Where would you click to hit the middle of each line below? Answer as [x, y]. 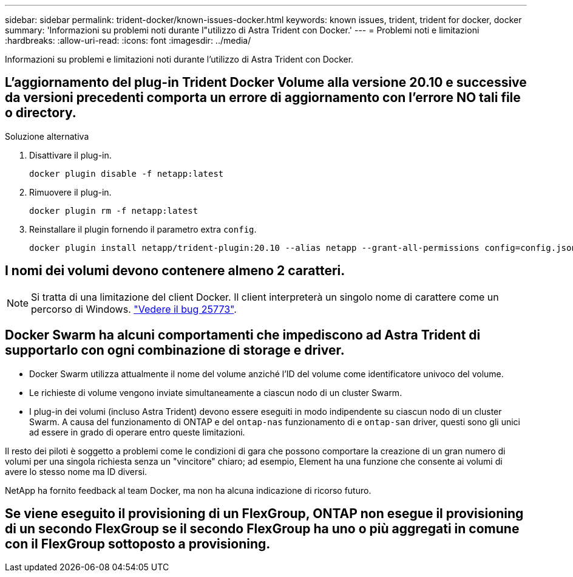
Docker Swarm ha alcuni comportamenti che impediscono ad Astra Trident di [243, 335]
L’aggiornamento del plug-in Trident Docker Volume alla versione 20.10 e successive [266, 83]
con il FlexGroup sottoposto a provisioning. [138, 544]
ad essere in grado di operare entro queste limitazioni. [137, 432]
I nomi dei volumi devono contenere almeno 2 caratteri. [175, 271]
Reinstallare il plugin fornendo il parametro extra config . [143, 229]
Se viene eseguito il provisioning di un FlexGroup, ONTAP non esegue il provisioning [264, 513]
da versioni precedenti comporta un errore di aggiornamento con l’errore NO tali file [263, 98]
